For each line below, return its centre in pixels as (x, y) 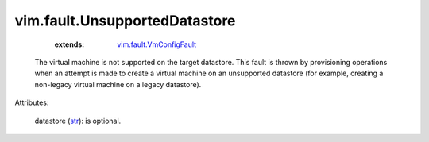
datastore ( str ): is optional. (78, 121)
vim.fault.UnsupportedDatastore (125, 21)
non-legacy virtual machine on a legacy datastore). (118, 84)
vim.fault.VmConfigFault (157, 44)
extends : (70, 44)
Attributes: (32, 102)
